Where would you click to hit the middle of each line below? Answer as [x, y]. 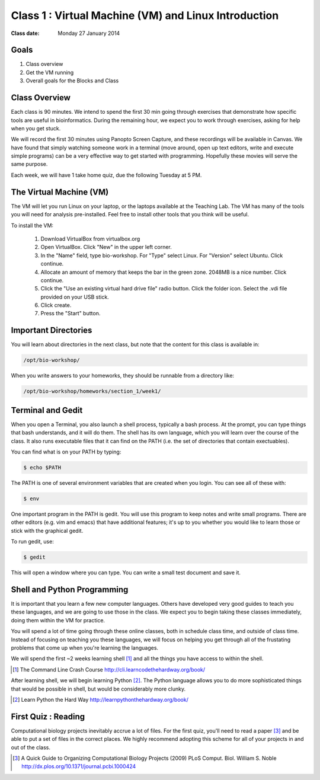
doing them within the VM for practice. [58, 620]
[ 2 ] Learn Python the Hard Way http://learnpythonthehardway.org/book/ [101, 699]
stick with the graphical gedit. [47, 530]
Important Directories [52, 330]
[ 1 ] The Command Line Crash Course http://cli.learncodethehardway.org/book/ [109, 669]
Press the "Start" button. [71, 314]
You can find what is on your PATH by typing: [66, 452]
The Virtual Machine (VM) [60, 192]
